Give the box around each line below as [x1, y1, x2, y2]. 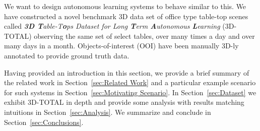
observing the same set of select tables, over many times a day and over [34, 30, 255, 41]
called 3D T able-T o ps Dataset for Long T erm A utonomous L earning [4, 21, 220, 31]
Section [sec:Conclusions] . [4, 116, 84, 127]
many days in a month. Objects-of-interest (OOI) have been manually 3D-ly [4, 40, 239, 51]
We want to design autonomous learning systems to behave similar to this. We [4, 1, 246, 11]
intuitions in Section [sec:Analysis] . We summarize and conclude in [4, 106, 211, 117]
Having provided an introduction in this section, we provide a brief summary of [4, 67, 249, 78]
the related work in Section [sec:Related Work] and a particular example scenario [4, 77, 256, 88]
